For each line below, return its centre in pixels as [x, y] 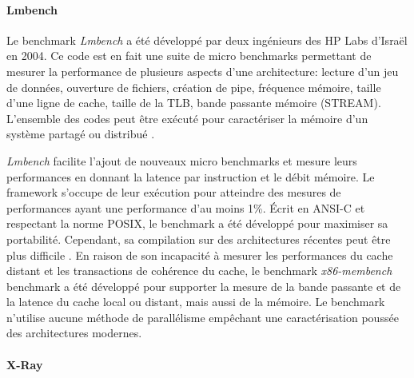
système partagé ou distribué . [81, 134]
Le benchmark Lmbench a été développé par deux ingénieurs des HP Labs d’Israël [207, 40]
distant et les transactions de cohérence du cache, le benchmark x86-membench [199, 271]
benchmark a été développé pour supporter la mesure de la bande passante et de [204, 286]
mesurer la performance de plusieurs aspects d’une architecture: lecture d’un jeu [203, 71]
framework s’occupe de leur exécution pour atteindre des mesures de [174, 192]
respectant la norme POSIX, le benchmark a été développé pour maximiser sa [197, 223]
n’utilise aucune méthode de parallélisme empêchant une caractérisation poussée [203, 317]
